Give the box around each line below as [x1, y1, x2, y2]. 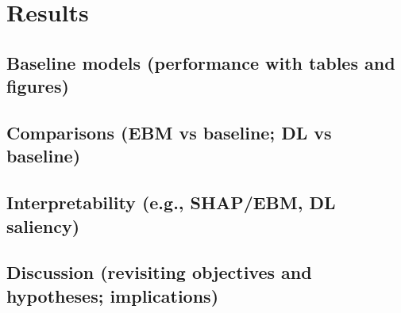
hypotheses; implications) [6, 283, 219, 307]
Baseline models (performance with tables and [6, 50, 395, 74]
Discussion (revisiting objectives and [6, 260, 312, 284]
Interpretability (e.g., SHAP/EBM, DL [6, 190, 336, 215]
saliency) [6, 213, 80, 238]
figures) [6, 74, 69, 98]
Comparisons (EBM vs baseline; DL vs [6, 120, 332, 144]
